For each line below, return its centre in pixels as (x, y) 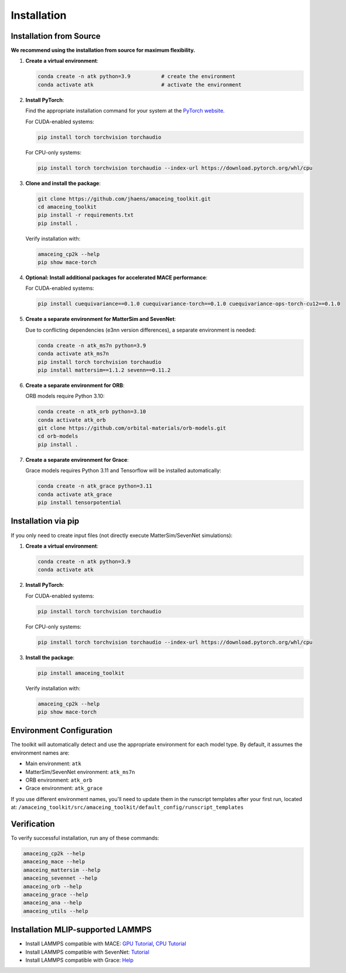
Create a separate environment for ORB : (75, 385)
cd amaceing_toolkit (67, 207)
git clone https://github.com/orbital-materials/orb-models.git (132, 428)
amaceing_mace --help (54, 862)
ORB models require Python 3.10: (65, 396)
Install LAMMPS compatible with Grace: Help (80, 960)
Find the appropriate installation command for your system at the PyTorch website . (125, 111)
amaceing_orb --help (52, 886)
